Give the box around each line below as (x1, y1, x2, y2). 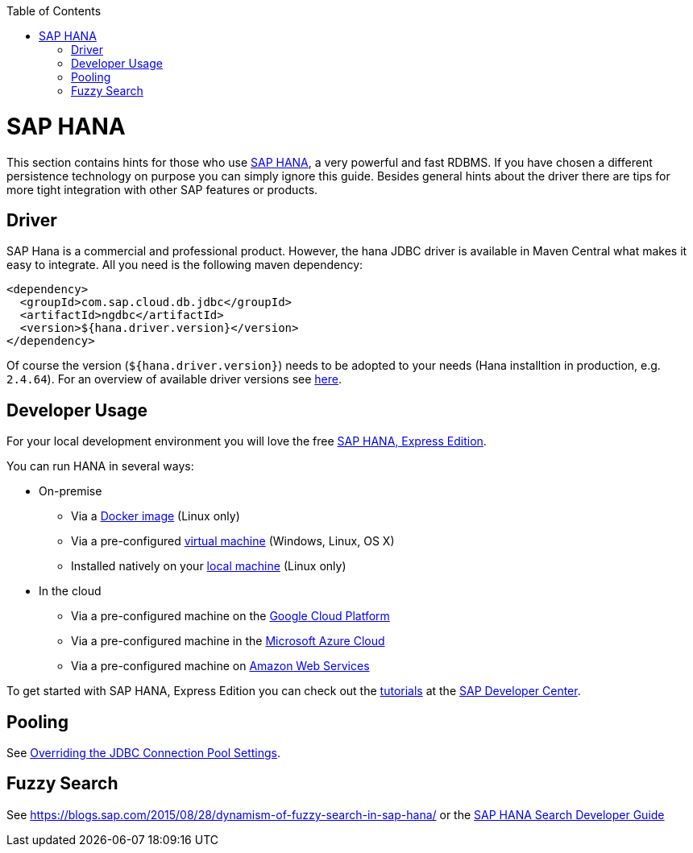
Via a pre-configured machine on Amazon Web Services (71, 659, 370, 673)
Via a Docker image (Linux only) (71, 509, 240, 524)
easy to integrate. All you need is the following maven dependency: (6, 258, 363, 272)
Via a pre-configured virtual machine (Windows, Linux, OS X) (71, 534, 395, 549)
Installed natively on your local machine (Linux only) (71, 559, 346, 573)
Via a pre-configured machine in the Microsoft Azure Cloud (71, 634, 385, 648)
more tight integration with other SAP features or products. (6, 182, 318, 197)
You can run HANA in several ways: (6, 459, 194, 474)
